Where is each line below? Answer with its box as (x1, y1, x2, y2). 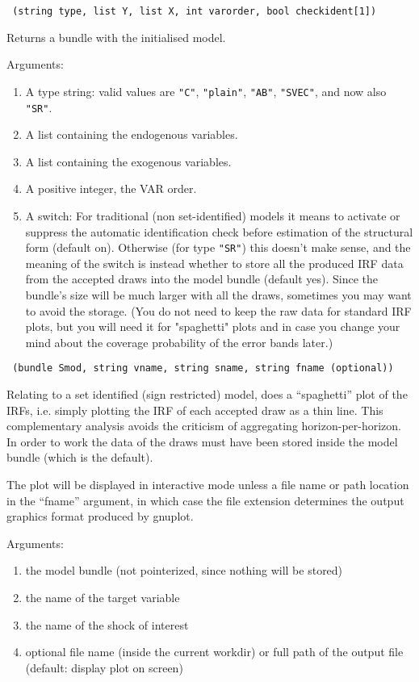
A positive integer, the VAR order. (25, 180, 197, 197)
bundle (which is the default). (6, 449, 153, 466)
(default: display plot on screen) (25, 659, 183, 676)
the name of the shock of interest (25, 616, 189, 633)
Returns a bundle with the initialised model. (6, 28, 226, 45)
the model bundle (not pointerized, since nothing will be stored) (25, 562, 343, 579)
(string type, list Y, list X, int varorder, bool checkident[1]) (12, 6, 377, 17)
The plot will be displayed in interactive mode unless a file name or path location (6, 475, 409, 492)
